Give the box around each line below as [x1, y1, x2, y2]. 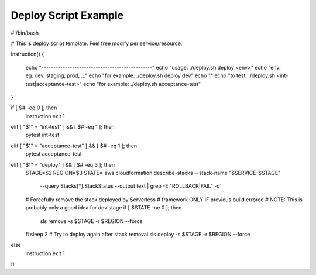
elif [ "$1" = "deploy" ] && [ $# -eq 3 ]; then [11, 161, 115, 168]
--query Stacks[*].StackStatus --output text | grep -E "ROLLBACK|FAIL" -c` [40, 183, 222, 190]
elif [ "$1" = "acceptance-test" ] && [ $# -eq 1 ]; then [11, 142, 138, 149]
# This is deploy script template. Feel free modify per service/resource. [11, 40, 183, 47]
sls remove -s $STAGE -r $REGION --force [40, 217, 143, 225]
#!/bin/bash [11, 29, 39, 36]
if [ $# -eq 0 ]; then [11, 104, 57, 111]
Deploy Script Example [11, 9, 124, 22]
